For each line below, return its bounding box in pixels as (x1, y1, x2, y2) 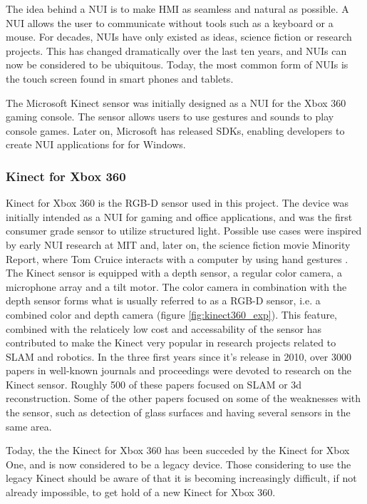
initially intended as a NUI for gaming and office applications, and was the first (6, 209, 353, 224)
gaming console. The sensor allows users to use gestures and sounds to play (6, 109, 334, 124)
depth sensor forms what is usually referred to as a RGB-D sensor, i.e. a (6, 293, 321, 308)
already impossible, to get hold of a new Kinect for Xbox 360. (6, 485, 276, 500)
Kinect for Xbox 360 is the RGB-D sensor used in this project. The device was (6, 195, 349, 210)
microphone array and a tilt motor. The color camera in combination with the (6, 279, 347, 294)
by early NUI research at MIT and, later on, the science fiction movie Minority (6, 237, 351, 252)
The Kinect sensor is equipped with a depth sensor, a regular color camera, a (6, 265, 342, 280)
